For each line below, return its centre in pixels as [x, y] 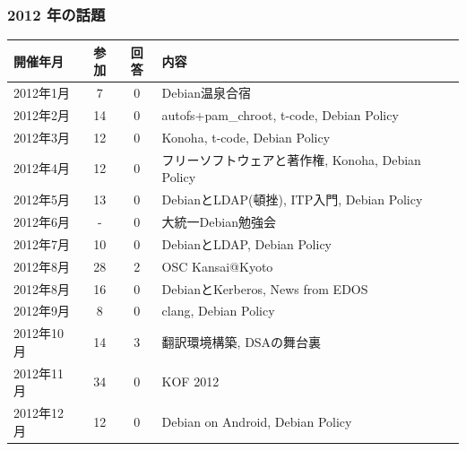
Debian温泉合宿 [206, 93]
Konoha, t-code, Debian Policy [246, 137]
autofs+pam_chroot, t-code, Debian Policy [280, 115]
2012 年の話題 [56, 14]
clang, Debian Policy [218, 311]
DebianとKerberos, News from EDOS [265, 288]
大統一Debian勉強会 [219, 221]
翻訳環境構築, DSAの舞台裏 [242, 341]
